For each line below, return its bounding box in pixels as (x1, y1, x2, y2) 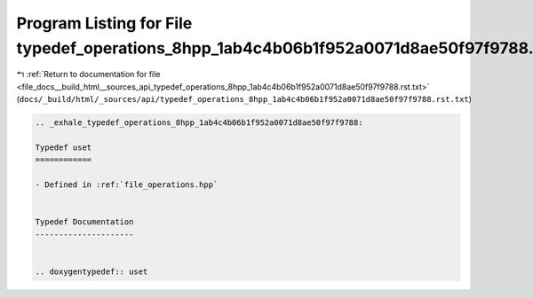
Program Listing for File (16, 13, 193, 33)
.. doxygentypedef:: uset (35, 266, 148, 277)
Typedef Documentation (35, 217, 134, 227)
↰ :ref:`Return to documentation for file (16, 69, 161, 80)
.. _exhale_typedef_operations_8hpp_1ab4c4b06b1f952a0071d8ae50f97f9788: (35, 118, 363, 128)
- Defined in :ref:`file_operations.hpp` (35, 180, 219, 190)
